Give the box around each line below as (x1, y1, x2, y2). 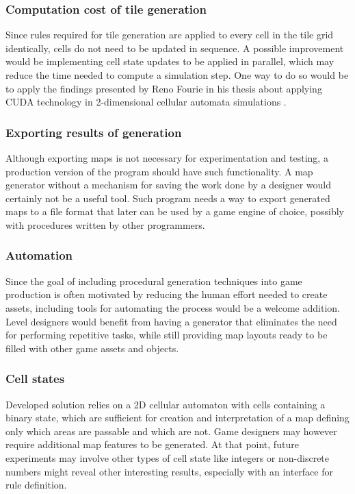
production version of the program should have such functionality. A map (5, 164, 313, 178)
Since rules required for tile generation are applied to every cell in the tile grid (5, 27, 334, 42)
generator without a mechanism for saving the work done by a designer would (5, 177, 332, 192)
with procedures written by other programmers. (5, 217, 205, 232)
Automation (5, 247, 73, 264)
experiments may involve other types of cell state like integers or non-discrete (5, 450, 330, 465)
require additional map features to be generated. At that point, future (5, 437, 299, 452)
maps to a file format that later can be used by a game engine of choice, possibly (5, 204, 345, 219)
